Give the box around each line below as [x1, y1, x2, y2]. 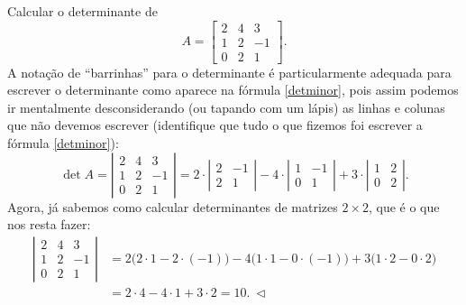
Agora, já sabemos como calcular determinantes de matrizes [7, 197, 338, 216]
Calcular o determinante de [7, 2, 158, 20]
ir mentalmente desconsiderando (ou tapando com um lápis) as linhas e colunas [7, 97, 445, 116]
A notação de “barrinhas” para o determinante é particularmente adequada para [7, 62, 452, 81]
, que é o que [368, 197, 440, 216]
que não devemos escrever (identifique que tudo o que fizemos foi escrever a [7, 116, 423, 134]
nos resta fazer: [7, 215, 91, 234]
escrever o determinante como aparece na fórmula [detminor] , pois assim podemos [7, 80, 459, 99]
